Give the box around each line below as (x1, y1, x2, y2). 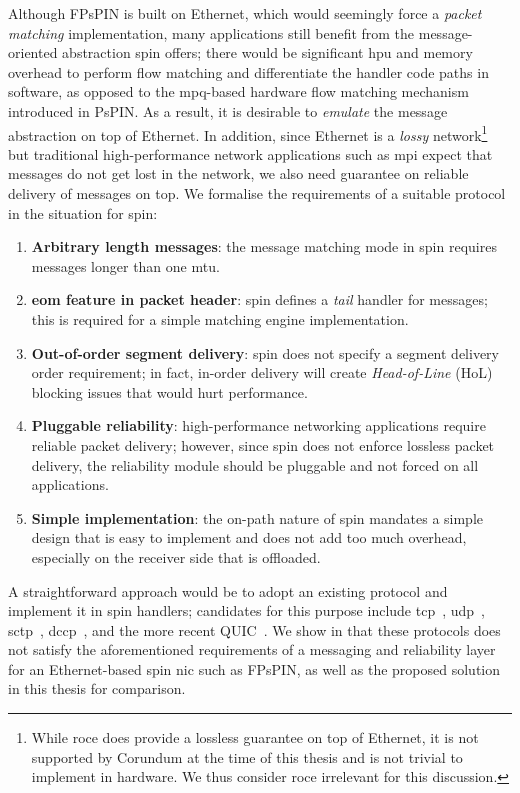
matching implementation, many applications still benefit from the (8, 22, 415, 43)
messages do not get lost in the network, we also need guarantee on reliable (8, 163, 469, 184)
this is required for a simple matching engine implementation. (31, 308, 409, 329)
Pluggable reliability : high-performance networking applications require (31, 415, 486, 436)
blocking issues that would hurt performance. (31, 381, 308, 402)
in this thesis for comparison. (8, 678, 186, 699)
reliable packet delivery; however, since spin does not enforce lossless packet (31, 434, 495, 455)
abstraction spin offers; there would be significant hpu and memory (62, 42, 473, 63)
